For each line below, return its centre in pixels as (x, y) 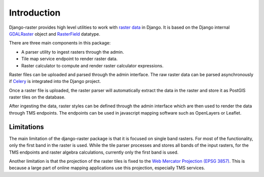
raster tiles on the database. (37, 97)
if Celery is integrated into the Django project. (55, 81)
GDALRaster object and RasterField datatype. (55, 34)
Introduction (35, 13)
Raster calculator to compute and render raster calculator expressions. (92, 65)
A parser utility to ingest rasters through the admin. (73, 52)
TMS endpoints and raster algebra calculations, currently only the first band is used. (94, 152)
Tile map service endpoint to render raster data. (69, 59)
